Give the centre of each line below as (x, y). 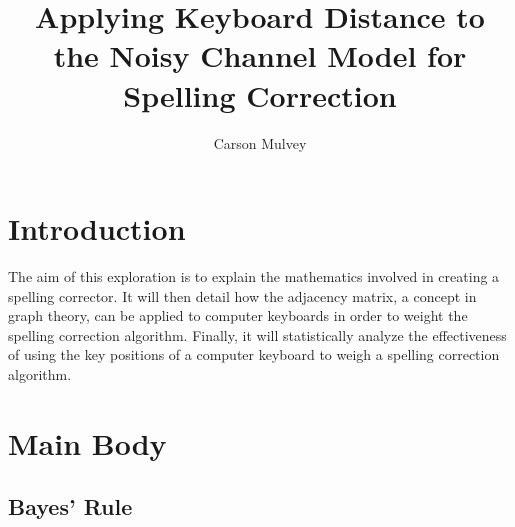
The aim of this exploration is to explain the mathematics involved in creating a (254, 276)
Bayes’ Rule (70, 506)
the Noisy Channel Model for (260, 55)
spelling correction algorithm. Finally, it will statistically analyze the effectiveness (257, 334)
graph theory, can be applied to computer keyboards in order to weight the (238, 315)
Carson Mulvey (260, 142)
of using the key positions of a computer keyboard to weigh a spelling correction (254, 354)
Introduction (97, 228)
